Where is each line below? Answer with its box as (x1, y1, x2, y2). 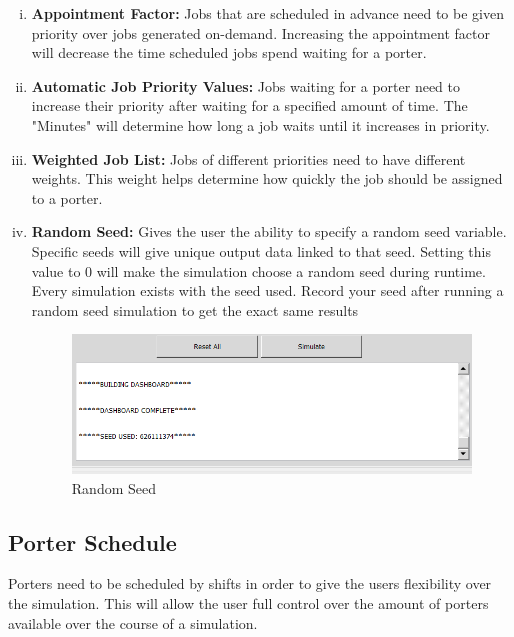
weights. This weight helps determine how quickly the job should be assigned (31, 168, 503, 189)
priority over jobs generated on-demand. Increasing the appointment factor (31, 22, 490, 43)
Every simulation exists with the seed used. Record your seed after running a (31, 280, 504, 301)
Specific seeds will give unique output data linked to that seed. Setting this (31, 240, 492, 261)
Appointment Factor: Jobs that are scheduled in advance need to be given (31, 3, 504, 23)
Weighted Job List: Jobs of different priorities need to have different (31, 148, 466, 169)
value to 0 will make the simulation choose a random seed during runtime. (31, 260, 486, 281)
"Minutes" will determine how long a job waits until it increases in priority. (31, 114, 490, 135)
